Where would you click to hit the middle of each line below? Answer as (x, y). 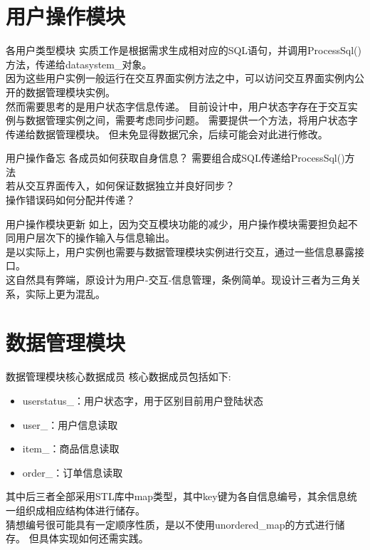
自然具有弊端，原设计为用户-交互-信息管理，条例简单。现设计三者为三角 (183, 280)
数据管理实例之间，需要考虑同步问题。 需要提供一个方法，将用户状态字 (191, 120)
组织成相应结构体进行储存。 (80, 510)
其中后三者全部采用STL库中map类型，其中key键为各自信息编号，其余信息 (176, 496)
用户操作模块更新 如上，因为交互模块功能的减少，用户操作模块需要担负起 (177, 223)
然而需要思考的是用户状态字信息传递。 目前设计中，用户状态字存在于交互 (177, 106)
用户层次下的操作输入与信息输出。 (95, 238)
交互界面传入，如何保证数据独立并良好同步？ (130, 186)
